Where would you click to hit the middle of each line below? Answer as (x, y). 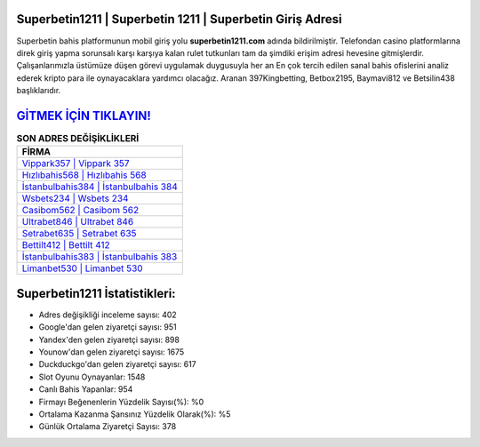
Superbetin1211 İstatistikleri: (96, 293)
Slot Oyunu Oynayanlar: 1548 (92, 377)
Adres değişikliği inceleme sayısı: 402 (108, 315)
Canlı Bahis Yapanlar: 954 (86, 389)
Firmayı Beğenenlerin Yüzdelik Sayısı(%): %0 (121, 402)
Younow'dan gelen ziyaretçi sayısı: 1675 (112, 352)
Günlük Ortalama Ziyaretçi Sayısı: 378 (108, 427)
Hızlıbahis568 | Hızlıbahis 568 (84, 175)
